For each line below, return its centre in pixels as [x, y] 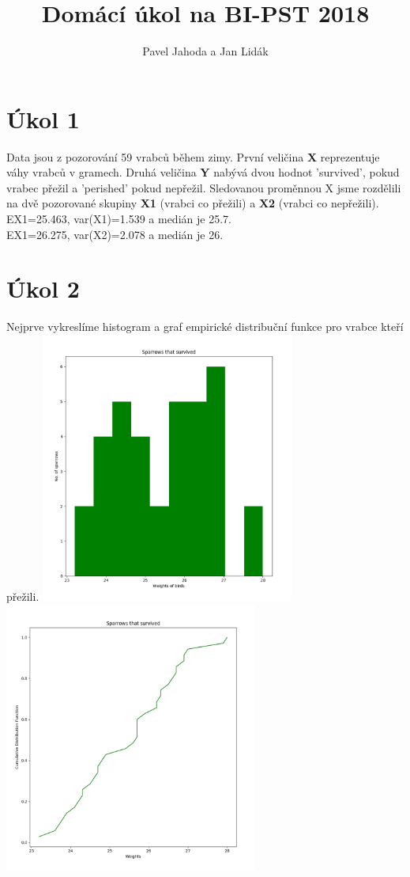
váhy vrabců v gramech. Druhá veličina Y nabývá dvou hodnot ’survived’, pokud [203, 172]
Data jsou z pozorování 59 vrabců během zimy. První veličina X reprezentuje [193, 156]
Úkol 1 [43, 118]
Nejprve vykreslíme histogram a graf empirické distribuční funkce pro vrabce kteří [205, 327]
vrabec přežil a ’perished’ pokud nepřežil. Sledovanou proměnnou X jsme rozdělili [204, 187]
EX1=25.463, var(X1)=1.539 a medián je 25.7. [119, 219]
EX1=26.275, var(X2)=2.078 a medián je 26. [115, 234]
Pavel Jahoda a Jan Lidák [205, 51]
